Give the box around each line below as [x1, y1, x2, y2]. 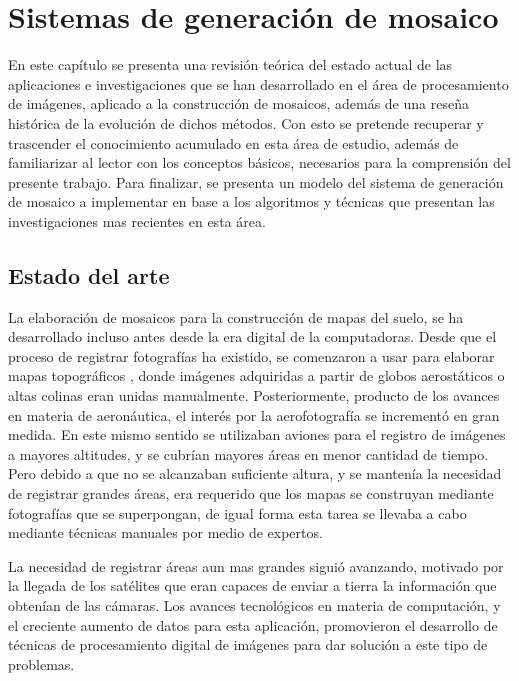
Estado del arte [8, 259, 170, 290]
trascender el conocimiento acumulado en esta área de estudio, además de [8, 132, 459, 153]
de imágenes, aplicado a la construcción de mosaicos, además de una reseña [8, 93, 469, 114]
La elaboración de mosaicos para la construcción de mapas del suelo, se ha [8, 306, 464, 327]
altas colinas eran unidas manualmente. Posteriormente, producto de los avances [8, 385, 500, 406]
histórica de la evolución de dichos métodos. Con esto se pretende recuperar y [8, 112, 484, 133]
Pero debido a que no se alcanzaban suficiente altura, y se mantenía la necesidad [8, 463, 502, 484]
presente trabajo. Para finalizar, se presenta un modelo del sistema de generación [8, 171, 504, 192]
